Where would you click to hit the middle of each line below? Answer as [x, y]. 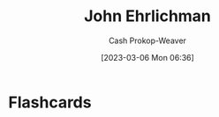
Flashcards [50, 102]
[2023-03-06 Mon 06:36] [147, 57]
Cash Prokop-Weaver [147, 40]
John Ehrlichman [147, 16]
